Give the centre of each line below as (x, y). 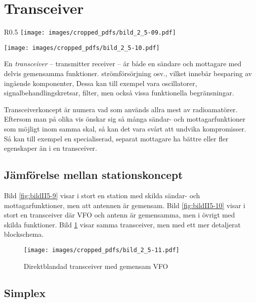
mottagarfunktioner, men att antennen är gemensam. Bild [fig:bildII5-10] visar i (125, 205)
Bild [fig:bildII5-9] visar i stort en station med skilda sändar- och (102, 195)
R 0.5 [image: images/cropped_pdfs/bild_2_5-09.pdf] (90, 32)
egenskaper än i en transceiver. (51, 148)
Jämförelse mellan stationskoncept (93, 175)
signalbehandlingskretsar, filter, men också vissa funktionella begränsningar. (119, 93)
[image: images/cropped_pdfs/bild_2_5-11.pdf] (102, 250)
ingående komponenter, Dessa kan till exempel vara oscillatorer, (101, 83)
